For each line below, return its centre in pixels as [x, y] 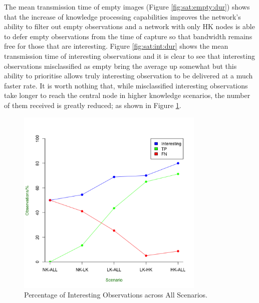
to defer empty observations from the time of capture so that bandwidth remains [128, 36]
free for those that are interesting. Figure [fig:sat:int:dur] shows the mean [116, 46]
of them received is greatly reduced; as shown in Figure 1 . [93, 105]
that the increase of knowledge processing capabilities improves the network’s [122, 16]
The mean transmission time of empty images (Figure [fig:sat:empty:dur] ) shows [127, 7]
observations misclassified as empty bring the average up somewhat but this [120, 66]
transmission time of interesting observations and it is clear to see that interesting [129, 56]
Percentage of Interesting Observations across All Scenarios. [116, 295]
